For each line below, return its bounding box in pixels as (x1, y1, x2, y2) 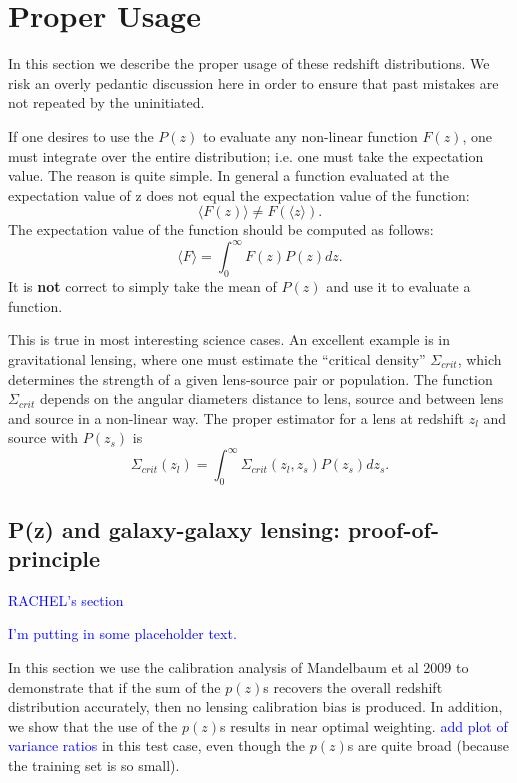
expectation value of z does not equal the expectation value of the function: (8, 184, 470, 205)
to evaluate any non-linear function (203, 125, 418, 146)
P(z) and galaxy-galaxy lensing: (8, 513, 340, 544)
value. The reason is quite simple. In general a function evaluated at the (8, 165, 449, 186)
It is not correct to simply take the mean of (8, 276, 277, 297)
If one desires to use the (8, 125, 154, 146)
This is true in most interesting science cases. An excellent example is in (8, 329, 450, 350)
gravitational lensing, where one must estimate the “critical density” (8, 348, 426, 369)
